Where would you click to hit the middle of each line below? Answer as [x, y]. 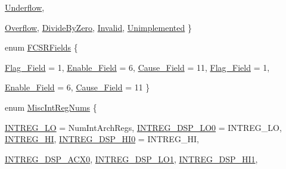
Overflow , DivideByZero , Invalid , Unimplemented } [98, 27]
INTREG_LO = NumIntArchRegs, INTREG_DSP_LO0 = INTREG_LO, [143, 127]
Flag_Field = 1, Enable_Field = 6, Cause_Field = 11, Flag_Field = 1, [137, 67]
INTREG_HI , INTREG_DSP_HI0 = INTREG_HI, [102, 139]
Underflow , [25, 7]
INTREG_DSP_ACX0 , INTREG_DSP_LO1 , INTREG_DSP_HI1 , [131, 159]
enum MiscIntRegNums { [51, 107]
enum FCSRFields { [41, 47]
